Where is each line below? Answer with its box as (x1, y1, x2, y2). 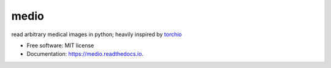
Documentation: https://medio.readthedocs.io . (26, 50, 144, 58)
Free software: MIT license (26, 42, 94, 49)
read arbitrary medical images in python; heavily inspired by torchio (11, 31, 182, 38)
